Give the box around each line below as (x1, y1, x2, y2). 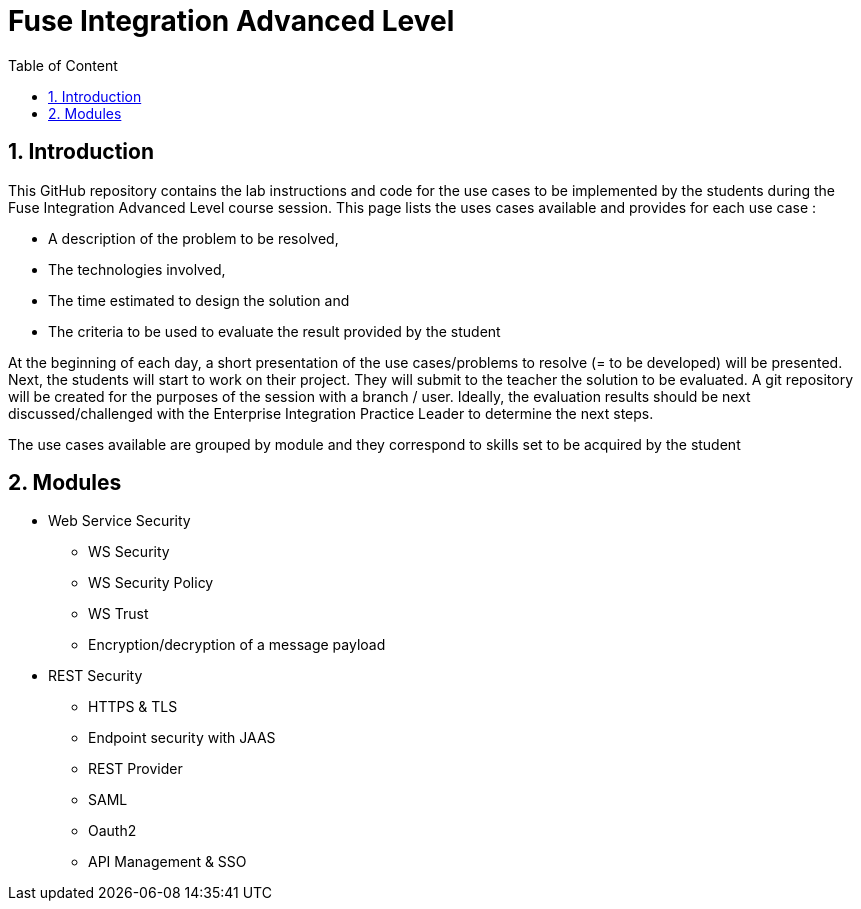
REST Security (48, 667, 143, 685)
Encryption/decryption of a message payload (88, 636, 386, 654)
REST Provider (88, 760, 183, 778)
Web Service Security (48, 512, 191, 530)
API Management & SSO (88, 853, 247, 871)
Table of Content (8, 56, 118, 74)
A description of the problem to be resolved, (48, 229, 339, 247)
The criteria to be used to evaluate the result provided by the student (48, 322, 501, 340)
